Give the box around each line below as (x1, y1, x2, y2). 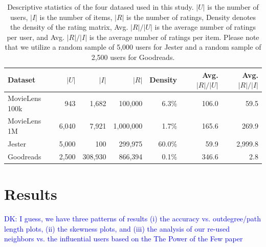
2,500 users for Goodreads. (91, 51, 175, 62)
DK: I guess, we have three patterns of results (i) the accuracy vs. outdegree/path (4, 213, 261, 223)
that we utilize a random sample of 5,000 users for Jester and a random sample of (5, 42, 261, 52)
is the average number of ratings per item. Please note (89, 31, 259, 42)
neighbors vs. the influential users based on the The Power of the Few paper (4, 233, 243, 244)
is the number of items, (39, 11, 113, 22)
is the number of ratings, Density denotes (126, 11, 256, 22)
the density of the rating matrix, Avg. (10, 22, 128, 32)
